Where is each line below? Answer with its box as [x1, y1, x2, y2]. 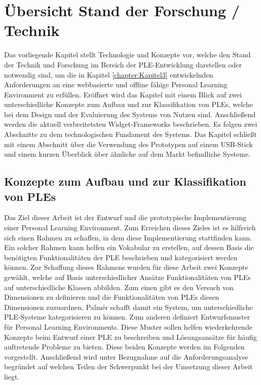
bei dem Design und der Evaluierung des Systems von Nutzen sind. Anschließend [4, 109, 255, 119]
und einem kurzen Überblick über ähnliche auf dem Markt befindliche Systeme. [4, 149, 250, 159]
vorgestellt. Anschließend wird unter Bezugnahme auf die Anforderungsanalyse [4, 351, 248, 362]
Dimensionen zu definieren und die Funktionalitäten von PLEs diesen [4, 292, 219, 302]
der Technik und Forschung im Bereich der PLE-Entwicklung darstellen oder [4, 59, 242, 69]
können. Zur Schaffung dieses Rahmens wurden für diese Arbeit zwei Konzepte [4, 262, 248, 272]
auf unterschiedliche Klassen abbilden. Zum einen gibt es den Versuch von [4, 282, 234, 292]
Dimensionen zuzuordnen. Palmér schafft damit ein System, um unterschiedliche [4, 301, 253, 312]
